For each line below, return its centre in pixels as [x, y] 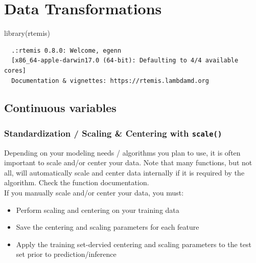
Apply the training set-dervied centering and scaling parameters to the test [134, 244]
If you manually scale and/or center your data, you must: [94, 193]
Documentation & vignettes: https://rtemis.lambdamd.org [110, 81]
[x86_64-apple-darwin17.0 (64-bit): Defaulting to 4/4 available [125, 61]
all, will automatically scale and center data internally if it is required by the [124, 172]
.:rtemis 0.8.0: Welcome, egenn [66, 50]
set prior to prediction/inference [66, 254]
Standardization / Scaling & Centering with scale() [113, 133]
